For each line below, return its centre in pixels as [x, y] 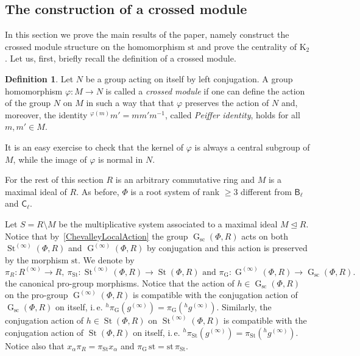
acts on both [265, 236]
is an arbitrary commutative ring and [185, 180]
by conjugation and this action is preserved [227, 248]
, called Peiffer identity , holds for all [232, 114]
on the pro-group [37, 295]
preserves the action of [227, 103]
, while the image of [50, 159]
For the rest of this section [54, 180]
